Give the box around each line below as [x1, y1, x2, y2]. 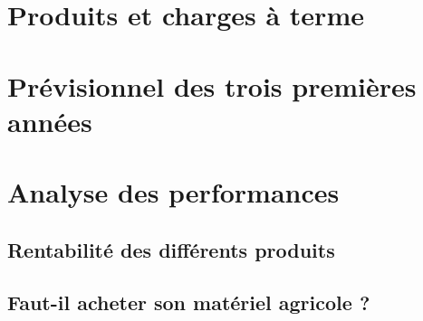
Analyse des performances [7, 174, 340, 211]
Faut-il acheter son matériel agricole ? [7, 288, 370, 316]
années [7, 102, 92, 139]
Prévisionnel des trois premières [7, 67, 417, 104]
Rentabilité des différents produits [7, 235, 335, 263]
